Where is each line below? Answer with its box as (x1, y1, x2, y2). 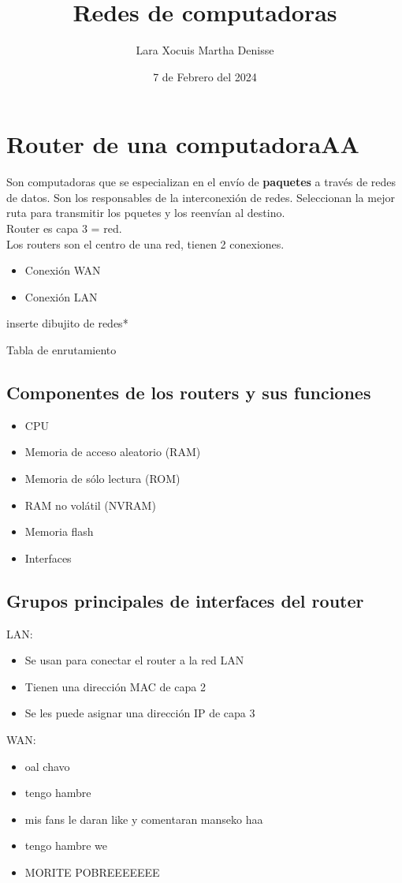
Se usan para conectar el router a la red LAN (24, 652, 244, 668)
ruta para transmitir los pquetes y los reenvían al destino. (6, 204, 285, 221)
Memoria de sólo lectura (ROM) (24, 470, 181, 486)
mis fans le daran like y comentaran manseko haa (24, 810, 263, 827)
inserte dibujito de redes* (6, 315, 128, 331)
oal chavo (24, 758, 70, 774)
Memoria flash (24, 523, 94, 540)
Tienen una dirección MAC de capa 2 (24, 678, 206, 694)
